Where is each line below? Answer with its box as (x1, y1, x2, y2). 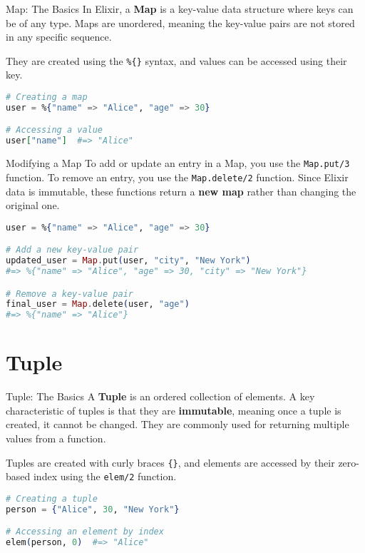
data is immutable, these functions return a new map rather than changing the (6, 183, 356, 198)
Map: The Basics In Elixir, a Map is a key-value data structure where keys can (6, 1, 354, 16)
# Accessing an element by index (6, 527, 164, 537)
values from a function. (6, 431, 106, 446)
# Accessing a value (6, 125, 103, 136)
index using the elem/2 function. (33, 469, 177, 484)
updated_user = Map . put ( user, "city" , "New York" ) (6, 255, 251, 266)
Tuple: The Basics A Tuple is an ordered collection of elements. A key (6, 389, 315, 404)
